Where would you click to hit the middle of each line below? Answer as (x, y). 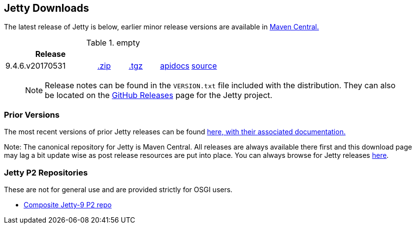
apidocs (175, 66)
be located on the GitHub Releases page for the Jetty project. (159, 95)
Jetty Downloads (47, 8)
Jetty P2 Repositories (46, 172)
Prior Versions (32, 114)
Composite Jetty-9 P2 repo (68, 204)
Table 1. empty (113, 43)
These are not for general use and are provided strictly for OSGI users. (118, 189)
